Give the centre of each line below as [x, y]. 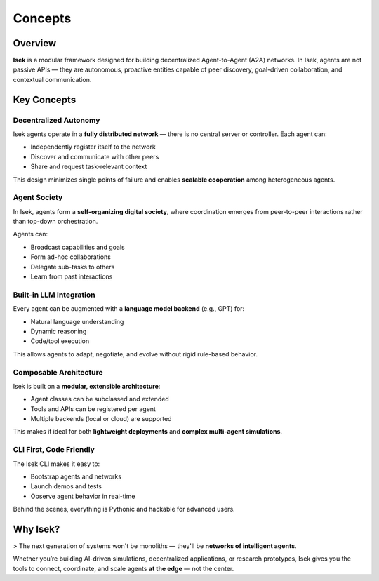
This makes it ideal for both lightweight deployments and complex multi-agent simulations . [148, 432]
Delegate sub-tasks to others [73, 267]
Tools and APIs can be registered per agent [93, 409]
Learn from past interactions [72, 276]
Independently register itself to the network [93, 147]
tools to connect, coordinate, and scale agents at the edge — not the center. [124, 568]
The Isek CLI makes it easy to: [56, 464]
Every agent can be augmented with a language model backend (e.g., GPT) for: [129, 309]
